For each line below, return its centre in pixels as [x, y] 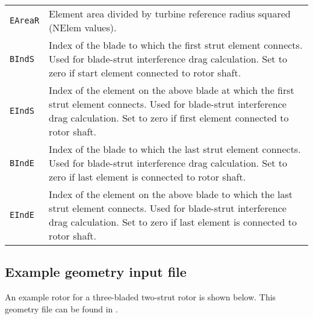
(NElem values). [83, 27]
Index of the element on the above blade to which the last [171, 194]
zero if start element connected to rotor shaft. [145, 73]
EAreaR [25, 20]
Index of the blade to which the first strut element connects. [176, 45]
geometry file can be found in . [61, 308]
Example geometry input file [96, 272]
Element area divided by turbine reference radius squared [170, 14]
